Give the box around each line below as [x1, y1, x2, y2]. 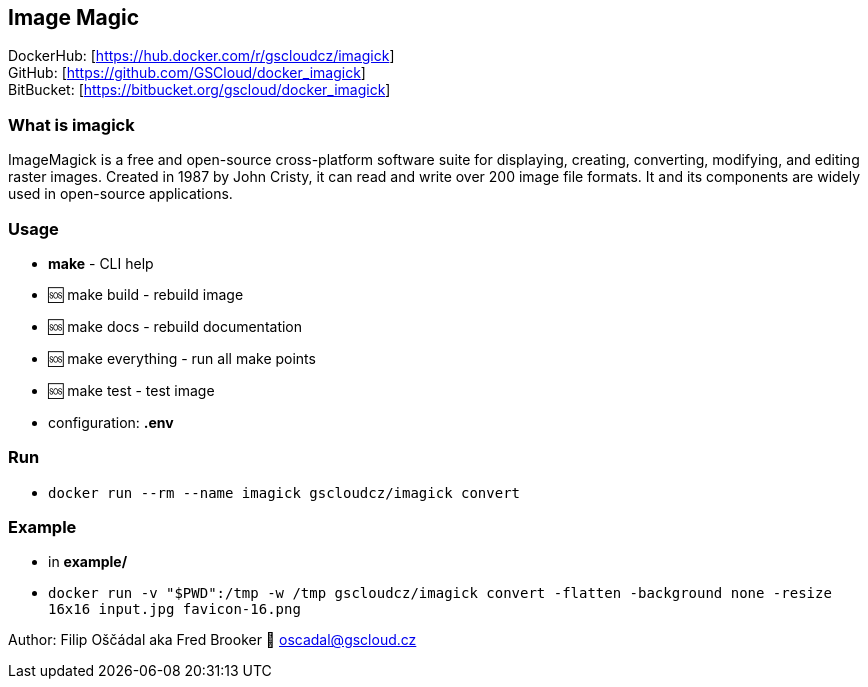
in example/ [48, 553, 128, 571]
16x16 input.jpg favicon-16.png [48, 601, 301, 618]
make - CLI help [48, 254, 154, 272]
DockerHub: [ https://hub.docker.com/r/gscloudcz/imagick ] [8, 47, 395, 65]
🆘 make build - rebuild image [48, 285, 244, 303]
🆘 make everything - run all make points [48, 349, 316, 367]
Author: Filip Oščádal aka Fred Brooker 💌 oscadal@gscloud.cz [8, 631, 417, 649]
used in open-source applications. [8, 185, 233, 203]
